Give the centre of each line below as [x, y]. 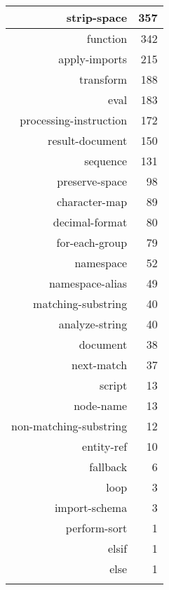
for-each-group [92, 242]
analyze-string [93, 324]
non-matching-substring [69, 426]
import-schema [91, 507]
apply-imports [93, 59]
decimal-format [90, 222]
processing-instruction [74, 120]
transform [103, 79]
